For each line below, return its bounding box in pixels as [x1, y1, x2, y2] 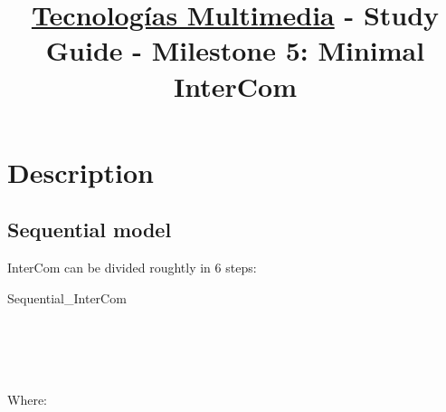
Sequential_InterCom [7, 288, 127, 307]
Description [7, 153, 155, 190]
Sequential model [7, 216, 172, 244]
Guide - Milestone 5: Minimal [45, 32, 425, 69]
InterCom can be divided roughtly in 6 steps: [7, 258, 257, 277]
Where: [7, 389, 47, 408]
